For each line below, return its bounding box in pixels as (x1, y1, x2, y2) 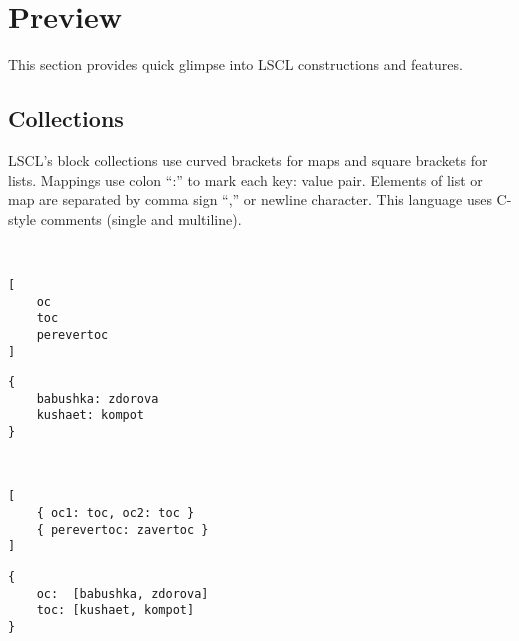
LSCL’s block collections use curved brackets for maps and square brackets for (8, 149, 488, 170)
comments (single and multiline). (40, 208, 242, 229)
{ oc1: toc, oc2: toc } (36, 506, 195, 521)
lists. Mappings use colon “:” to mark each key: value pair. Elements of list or (8, 169, 483, 190)
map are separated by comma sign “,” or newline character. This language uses (8, 189, 492, 210)
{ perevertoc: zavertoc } (36, 522, 209, 537)
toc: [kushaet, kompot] (36, 603, 195, 618)
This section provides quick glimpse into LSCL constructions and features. (8, 54, 463, 75)
